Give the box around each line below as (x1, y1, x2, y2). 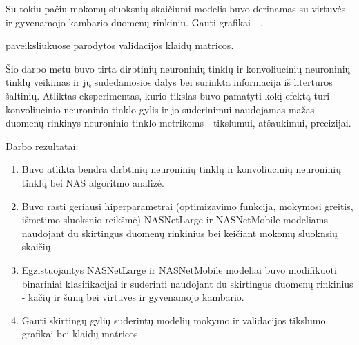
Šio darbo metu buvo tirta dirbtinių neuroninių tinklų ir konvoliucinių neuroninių (6, 61, 351, 75)
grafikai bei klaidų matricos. (21, 326, 141, 341)
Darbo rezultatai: (6, 138, 79, 153)
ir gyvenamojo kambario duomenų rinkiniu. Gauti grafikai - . (6, 15, 263, 29)
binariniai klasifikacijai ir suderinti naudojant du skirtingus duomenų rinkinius (21, 276, 353, 290)
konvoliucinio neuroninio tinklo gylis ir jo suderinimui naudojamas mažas (6, 102, 315, 116)
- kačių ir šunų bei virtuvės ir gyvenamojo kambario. (21, 290, 244, 304)
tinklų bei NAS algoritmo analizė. (21, 175, 164, 189)
